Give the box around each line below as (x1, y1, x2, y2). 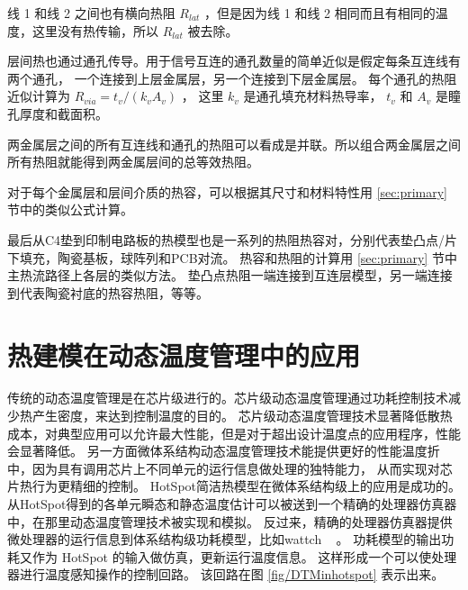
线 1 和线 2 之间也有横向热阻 (7, 4, 175, 22)
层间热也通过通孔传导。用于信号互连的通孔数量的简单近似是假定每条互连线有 (7, 51, 461, 70)
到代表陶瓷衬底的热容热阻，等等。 (7, 283, 209, 302)
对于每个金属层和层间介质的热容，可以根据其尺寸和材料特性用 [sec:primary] (7, 182, 448, 201)
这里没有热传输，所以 (31, 21, 158, 40)
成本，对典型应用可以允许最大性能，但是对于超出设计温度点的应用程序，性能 (7, 423, 461, 442)
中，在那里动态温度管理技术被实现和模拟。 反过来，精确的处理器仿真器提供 (7, 512, 453, 531)
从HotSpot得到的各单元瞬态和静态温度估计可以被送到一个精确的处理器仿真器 (7, 495, 457, 513)
